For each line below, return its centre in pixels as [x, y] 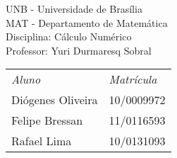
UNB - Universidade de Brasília [74, 9]
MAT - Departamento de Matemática [87, 22]
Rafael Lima [42, 141]
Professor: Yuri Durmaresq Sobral [79, 50]
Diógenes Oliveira [55, 100]
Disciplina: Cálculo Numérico [69, 36]
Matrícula [133, 79]
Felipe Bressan [47, 120]
